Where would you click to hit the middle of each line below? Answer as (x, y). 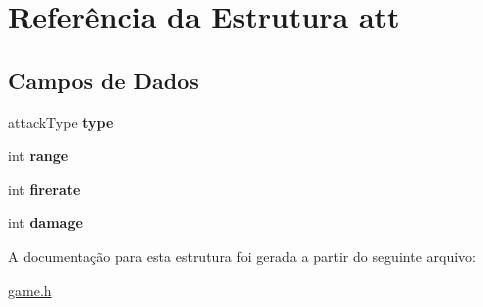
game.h (30, 289)
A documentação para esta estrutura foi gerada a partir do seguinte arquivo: (242, 255)
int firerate (44, 188)
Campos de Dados (103, 79)
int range (38, 155)
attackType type (61, 121)
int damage (45, 222)
